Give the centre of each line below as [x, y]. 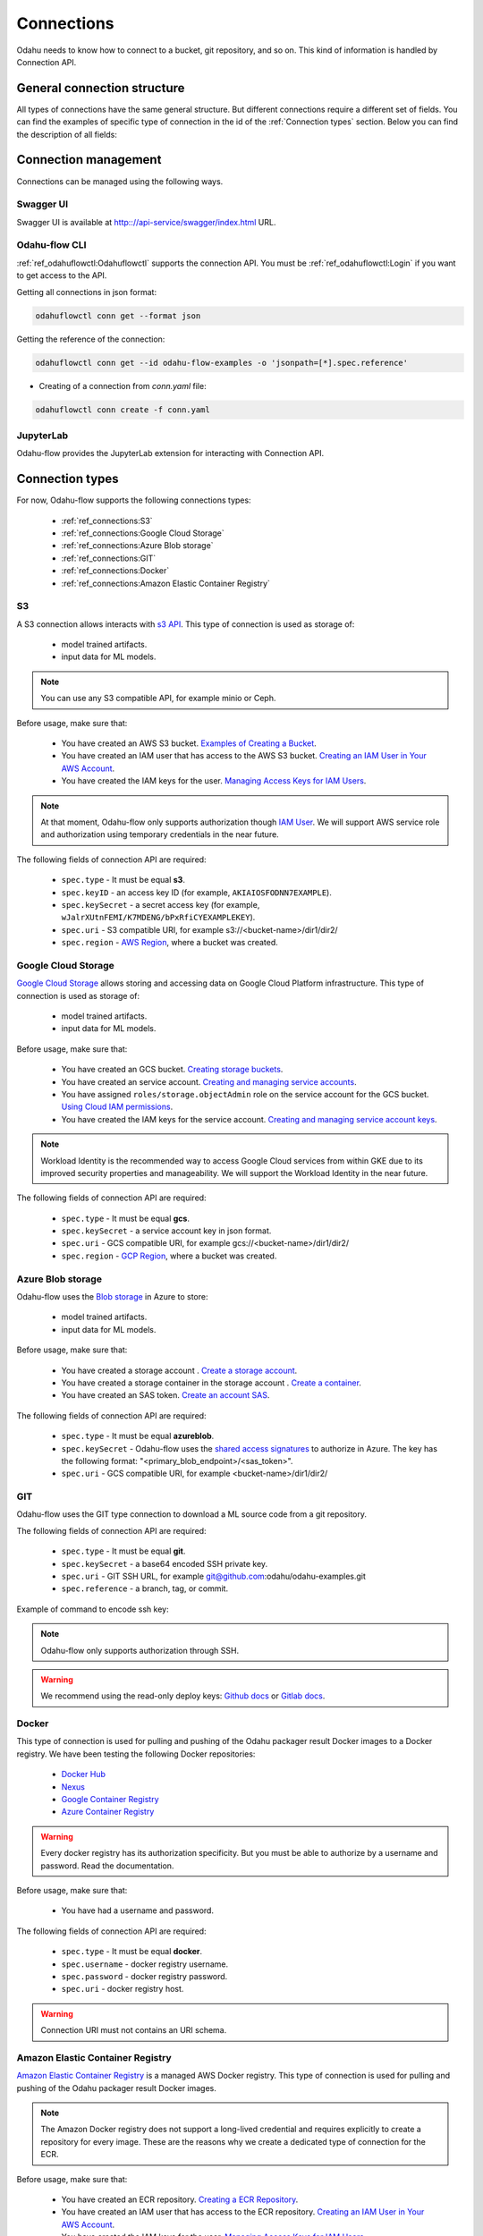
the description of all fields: [67, 134]
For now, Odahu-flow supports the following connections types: [134, 500]
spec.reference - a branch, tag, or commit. [144, 1588]
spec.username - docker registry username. [144, 1964]
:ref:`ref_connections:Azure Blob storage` [137, 546]
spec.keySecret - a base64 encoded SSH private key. [165, 1563]
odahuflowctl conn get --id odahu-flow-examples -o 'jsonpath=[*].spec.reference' [222, 363]
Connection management [89, 160]
